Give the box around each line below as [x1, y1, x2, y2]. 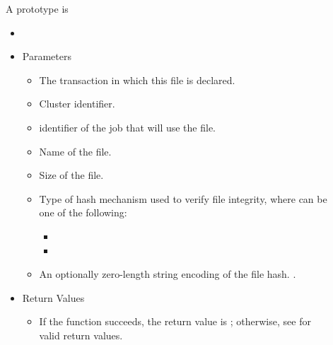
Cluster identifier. [39, 96, 115, 111]
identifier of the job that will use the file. [39, 119, 216, 134]
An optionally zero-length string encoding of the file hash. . [39, 267, 296, 281]
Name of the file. [39, 144, 112, 158]
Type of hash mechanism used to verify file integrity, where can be [39, 191, 327, 206]
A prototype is [6, 1, 69, 16]
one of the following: [39, 205, 127, 220]
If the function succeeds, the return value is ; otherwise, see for [39, 314, 311, 329]
